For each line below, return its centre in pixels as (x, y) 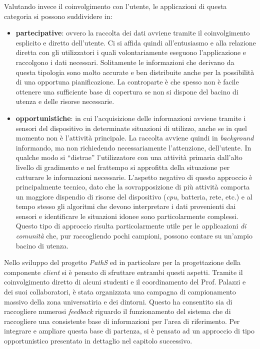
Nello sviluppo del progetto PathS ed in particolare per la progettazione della (122, 262)
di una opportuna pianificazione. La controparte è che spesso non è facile (127, 82)
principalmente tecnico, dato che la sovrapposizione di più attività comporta (133, 187)
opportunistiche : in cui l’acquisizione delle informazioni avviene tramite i (131, 118)
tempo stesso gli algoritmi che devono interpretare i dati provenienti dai (126, 206)
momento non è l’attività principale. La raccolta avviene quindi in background (135, 138)
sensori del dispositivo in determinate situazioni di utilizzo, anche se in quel (131, 128)
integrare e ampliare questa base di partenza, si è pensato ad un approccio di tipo (129, 331)
